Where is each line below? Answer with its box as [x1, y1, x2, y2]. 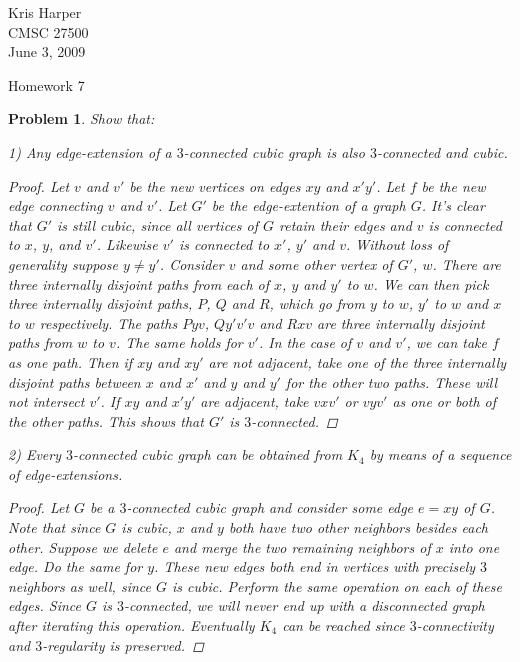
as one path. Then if [8, 351, 133, 372]
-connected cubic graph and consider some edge [126, 497, 414, 518]
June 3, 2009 [8, 41, 86, 62]
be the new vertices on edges [129, 175, 301, 196]
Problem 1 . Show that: [8, 108, 155, 129]
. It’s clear [421, 195, 485, 216]
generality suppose [8, 253, 119, 274]
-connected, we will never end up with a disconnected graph [124, 595, 485, 616]
